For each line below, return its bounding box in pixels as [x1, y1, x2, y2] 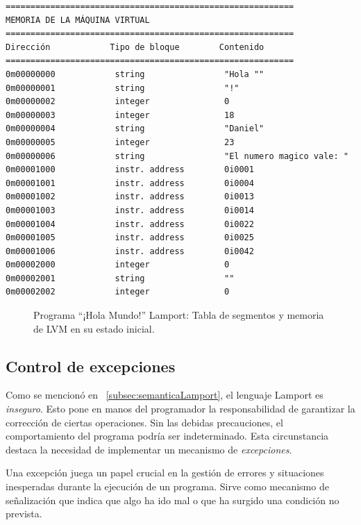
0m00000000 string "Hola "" [6, 69, 265, 79]
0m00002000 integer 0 [6, 260, 230, 270]
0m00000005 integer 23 [6, 137, 235, 147]
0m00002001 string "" [6, 273, 235, 283]
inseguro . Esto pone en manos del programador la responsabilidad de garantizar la [6, 401, 355, 416]
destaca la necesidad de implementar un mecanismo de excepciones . [6, 442, 292, 456]
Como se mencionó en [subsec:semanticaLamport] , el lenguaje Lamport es [6, 387, 324, 402]
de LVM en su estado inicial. [33, 321, 155, 335]
